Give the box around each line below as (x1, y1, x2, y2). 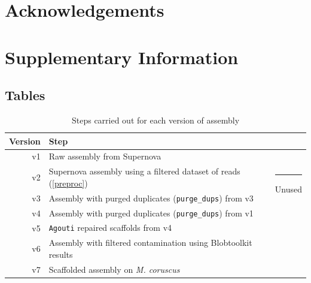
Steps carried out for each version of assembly (71, 113, 240, 126)
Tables (5, 86, 45, 104)
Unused (275, 182, 302, 195)
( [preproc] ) (48, 176, 88, 189)
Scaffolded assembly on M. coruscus (48, 263, 180, 275)
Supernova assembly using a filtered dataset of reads (48, 165, 240, 177)
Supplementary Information (5, 44, 239, 69)
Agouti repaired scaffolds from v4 (48, 221, 172, 234)
